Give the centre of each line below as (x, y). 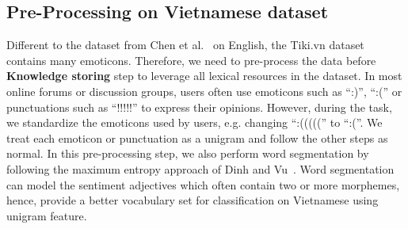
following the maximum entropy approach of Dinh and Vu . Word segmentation (200, 168)
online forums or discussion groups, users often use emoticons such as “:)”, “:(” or (204, 91)
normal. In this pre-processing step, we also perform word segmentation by (188, 153)
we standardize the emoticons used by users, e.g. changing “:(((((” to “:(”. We (194, 122)
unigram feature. (47, 215)
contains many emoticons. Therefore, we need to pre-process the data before (191, 60)
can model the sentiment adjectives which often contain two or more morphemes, (203, 184)
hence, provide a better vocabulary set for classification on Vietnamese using (193, 200)
